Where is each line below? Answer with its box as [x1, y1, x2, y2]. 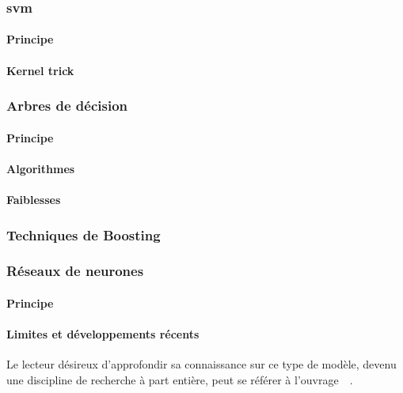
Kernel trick [6, 62, 74, 78]
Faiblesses [6, 191, 61, 208]
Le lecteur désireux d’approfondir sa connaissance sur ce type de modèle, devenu [6, 356, 397, 372]
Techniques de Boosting [6, 225, 161, 244]
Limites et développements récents [6, 326, 200, 342]
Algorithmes [6, 160, 75, 176]
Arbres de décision [6, 96, 127, 115]
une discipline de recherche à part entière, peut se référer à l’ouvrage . [6, 371, 353, 387]
